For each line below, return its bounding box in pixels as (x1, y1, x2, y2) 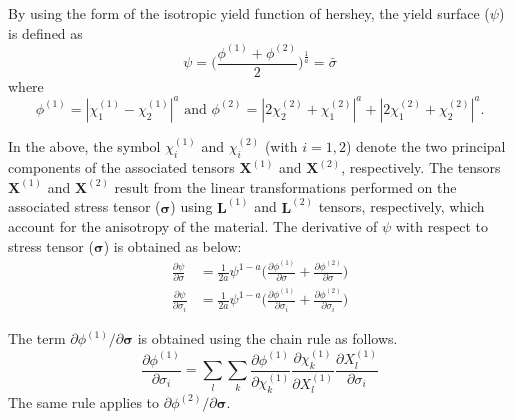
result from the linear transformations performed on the (114, 176, 457, 197)
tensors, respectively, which (318, 196, 485, 217)
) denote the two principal (345, 136, 506, 157)
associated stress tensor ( (8, 196, 161, 217)
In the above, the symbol (8, 136, 161, 157)
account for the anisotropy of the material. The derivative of (8, 216, 378, 237)
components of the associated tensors (8, 157, 235, 178)
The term (8, 328, 66, 348)
